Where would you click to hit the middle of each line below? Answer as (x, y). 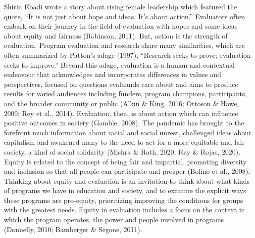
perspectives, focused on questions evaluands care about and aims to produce (121, 84)
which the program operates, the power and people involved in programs (114, 219)
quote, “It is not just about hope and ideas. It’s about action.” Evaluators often (125, 16)
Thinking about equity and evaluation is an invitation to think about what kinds (127, 180)
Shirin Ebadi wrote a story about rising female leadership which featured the (121, 6)
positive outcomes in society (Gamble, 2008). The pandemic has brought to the (124, 123)
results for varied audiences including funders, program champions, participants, (126, 94)
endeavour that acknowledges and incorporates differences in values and (113, 74)
